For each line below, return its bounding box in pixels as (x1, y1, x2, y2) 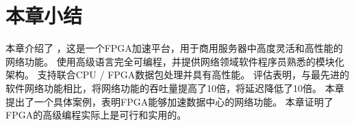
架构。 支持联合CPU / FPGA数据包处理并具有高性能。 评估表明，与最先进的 (5, 67, 349, 82)
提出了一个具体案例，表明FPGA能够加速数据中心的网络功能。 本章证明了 (5, 94, 333, 108)
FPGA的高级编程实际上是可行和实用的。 (5, 108, 187, 122)
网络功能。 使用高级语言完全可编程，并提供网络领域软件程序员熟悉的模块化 (5, 54, 344, 68)
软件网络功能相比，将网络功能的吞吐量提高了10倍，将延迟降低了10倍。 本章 (5, 80, 344, 95)
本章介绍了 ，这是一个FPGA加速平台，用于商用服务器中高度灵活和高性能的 (5, 41, 343, 55)
